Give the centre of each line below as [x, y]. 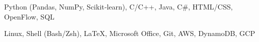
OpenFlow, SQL [29, 16]
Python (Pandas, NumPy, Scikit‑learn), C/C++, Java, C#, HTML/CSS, [119, 6]
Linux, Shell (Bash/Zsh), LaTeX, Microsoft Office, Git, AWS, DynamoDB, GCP [130, 33]
